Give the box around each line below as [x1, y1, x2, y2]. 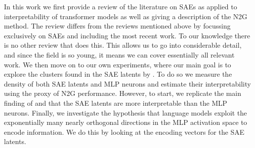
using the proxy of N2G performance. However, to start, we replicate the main [4, 88, 241, 98]
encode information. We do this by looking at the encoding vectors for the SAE [4, 126, 245, 137]
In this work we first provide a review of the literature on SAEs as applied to [4, 1, 237, 11]
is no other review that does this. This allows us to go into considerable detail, [4, 40, 242, 50]
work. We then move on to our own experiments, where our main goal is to [4, 59, 231, 69]
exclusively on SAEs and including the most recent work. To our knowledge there [4, 30, 250, 40]
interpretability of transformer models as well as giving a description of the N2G [4, 11, 248, 21]
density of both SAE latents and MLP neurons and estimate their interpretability [4, 78, 251, 89]
